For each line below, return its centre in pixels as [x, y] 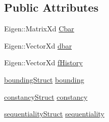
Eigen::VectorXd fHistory [44, 63]
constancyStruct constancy [46, 96]
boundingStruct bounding [44, 79]
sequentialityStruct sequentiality [54, 114]
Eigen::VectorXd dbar [38, 45]
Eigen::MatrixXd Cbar [39, 29]
